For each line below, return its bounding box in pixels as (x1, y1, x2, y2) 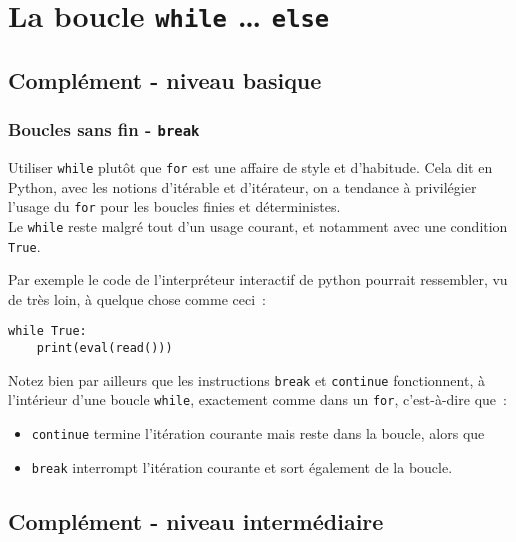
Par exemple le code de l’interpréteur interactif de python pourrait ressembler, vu (8, 269, 508, 290)
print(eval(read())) (36, 341, 173, 356)
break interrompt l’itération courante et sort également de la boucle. (31, 456, 453, 477)
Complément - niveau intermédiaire (8, 505, 384, 536)
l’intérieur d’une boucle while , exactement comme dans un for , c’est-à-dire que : (8, 389, 507, 410)
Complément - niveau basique (8, 64, 322, 95)
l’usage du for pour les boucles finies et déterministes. (8, 196, 341, 217)
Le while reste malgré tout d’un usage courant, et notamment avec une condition (8, 215, 508, 236)
